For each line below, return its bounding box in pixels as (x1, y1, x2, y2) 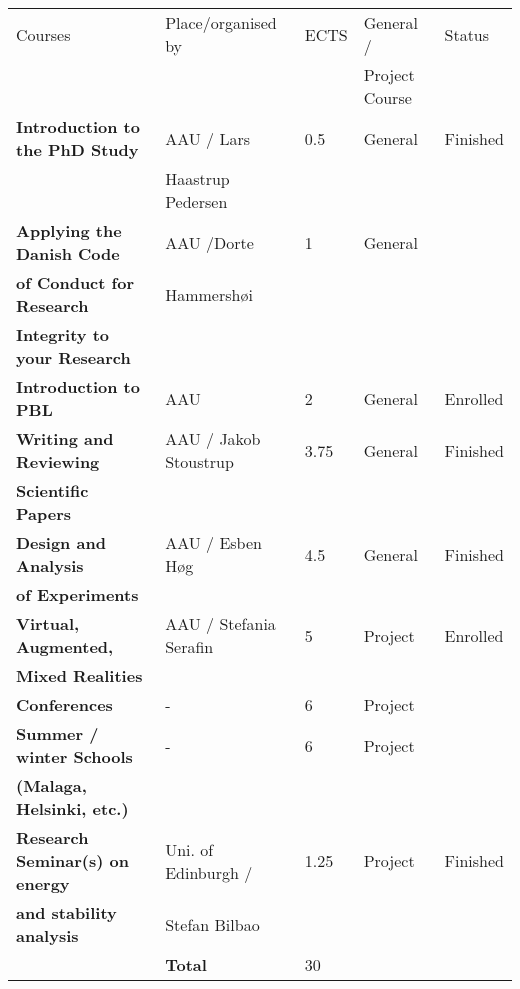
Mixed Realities (16, 664, 143, 687)
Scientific (16, 479, 89, 502)
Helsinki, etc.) (16, 797, 129, 820)
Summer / (16, 722, 99, 745)
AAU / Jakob (165, 427, 261, 450)
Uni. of (165, 837, 214, 861)
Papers (16, 502, 72, 525)
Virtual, (16, 612, 80, 635)
